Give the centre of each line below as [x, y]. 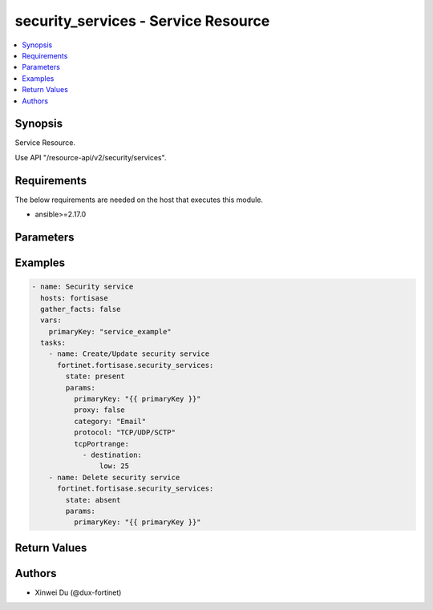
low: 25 [114, 466]
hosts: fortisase [74, 298]
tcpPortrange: [101, 444]
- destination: [112, 454]
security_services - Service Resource [142, 21]
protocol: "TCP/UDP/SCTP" [125, 432]
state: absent [93, 500]
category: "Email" [110, 421]
